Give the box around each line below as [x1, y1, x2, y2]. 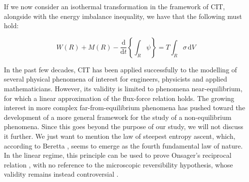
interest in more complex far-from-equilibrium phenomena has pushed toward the [4, 102, 245, 113]
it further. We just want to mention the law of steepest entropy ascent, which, [4, 131, 235, 141]
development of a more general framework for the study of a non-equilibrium [4, 112, 232, 122]
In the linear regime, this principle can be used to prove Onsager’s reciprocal [4, 150, 232, 160]
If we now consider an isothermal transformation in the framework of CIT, [4, 1, 225, 11]
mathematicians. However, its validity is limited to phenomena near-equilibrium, [4, 83, 243, 93]
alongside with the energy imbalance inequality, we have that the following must [4, 11, 242, 21]
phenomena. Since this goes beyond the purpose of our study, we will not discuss [4, 121, 244, 132]
